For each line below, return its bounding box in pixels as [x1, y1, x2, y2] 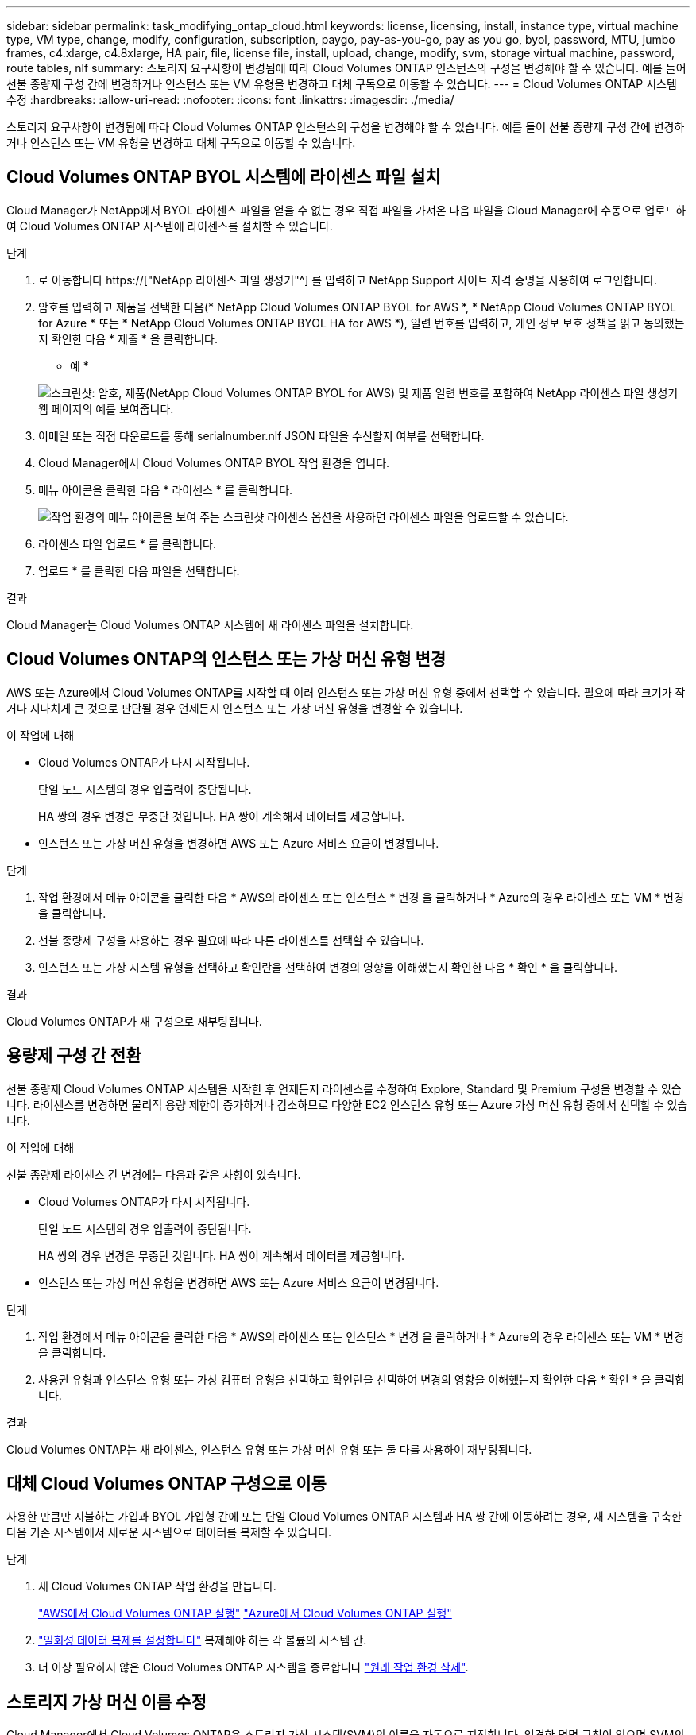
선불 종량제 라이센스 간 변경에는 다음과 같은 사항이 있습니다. [6, 1167, 301, 1181]
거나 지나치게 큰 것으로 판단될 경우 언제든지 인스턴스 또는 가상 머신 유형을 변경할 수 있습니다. [6, 701, 463, 715]
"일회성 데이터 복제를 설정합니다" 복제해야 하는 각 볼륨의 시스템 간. [38, 1633, 367, 1648]
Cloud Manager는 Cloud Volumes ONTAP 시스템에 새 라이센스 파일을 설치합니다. [6, 617, 414, 632]
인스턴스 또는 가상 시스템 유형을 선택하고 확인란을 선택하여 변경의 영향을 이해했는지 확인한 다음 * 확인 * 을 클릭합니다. [38, 960, 617, 974]
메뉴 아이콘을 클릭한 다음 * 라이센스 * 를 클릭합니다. [38, 482, 293, 497]
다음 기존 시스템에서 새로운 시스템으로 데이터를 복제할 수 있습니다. [6, 1525, 332, 1540]
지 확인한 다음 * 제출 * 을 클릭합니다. [38, 331, 218, 346]
